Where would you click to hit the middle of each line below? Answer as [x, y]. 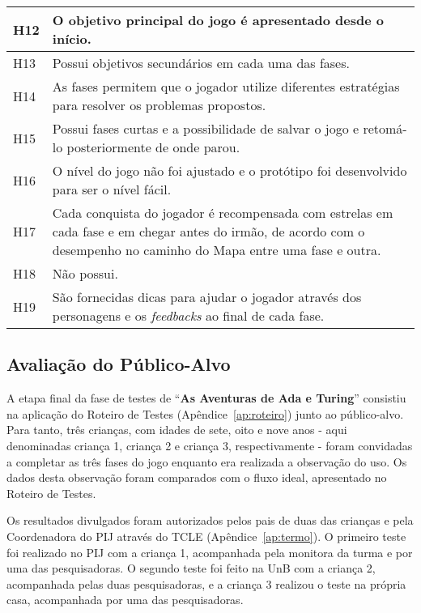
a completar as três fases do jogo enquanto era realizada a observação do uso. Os [207, 461]
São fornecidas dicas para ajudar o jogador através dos [207, 297]
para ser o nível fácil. [112, 189]
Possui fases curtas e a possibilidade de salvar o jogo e [206, 128]
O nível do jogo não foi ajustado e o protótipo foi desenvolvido [230, 170]
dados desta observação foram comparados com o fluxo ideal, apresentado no [197, 477]
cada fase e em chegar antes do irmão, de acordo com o [208, 231]
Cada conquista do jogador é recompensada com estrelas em [223, 213]
